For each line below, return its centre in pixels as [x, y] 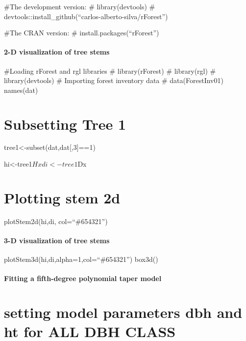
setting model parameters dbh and [123, 312]
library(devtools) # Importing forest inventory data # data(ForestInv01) [114, 80]
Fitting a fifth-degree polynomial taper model [83, 278]
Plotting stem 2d [62, 197]
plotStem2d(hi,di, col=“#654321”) [56, 221]
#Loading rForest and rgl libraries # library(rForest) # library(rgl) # [110, 71]
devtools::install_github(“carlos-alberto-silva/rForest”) [86, 16]
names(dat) [21, 90]
